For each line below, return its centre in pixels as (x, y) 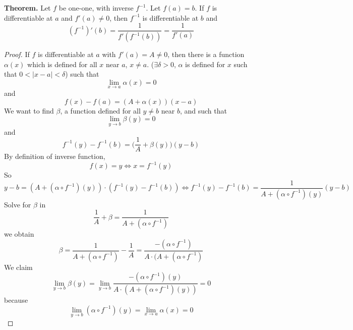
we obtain (19, 234)
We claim (18, 267)
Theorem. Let (27, 8)
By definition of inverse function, (55, 156)
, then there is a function (206, 54)
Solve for (18, 204)
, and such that (203, 110)
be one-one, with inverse (96, 8)
